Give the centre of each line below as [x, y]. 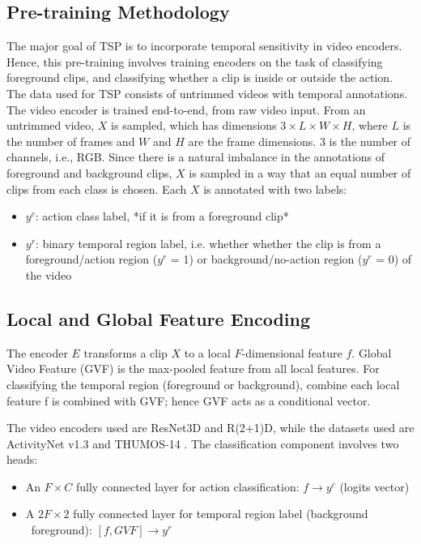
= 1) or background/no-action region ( [266, 259]
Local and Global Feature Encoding [159, 318]
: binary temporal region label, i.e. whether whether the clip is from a [208, 243]
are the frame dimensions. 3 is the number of [300, 141]
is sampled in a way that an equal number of [300, 172]
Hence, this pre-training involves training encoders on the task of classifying [195, 61]
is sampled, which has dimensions [194, 125]
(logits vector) [374, 486]
